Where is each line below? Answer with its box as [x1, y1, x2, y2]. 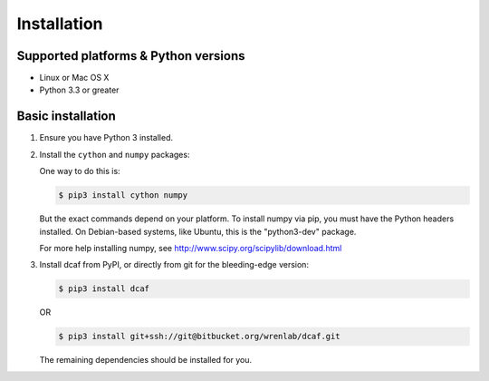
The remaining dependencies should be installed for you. [39, 355, 253, 366]
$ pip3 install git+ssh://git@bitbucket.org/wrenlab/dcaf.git [58, 331, 340, 342]
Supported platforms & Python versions [16, 48, 245, 63]
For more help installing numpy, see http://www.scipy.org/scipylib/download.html [39, 242, 342, 253]
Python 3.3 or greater [39, 84, 120, 95]
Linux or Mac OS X [39, 73, 110, 83]
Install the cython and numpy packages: [39, 149, 190, 160]
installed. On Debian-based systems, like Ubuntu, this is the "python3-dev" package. [39, 226, 357, 237]
